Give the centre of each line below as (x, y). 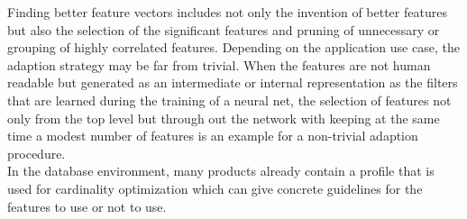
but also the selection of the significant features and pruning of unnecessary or (224, 29)
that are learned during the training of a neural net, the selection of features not (229, 100)
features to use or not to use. (87, 206)
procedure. (37, 153)
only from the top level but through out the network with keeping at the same (224, 118)
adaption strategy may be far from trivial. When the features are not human (219, 64)
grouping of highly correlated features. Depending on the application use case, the (233, 47)
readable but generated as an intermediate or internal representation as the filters (233, 82)
